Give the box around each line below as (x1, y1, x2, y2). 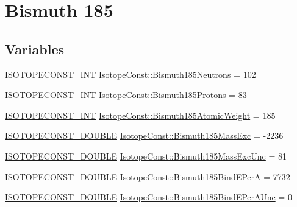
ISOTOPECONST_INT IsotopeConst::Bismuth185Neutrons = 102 (5, 68, 256, 80)
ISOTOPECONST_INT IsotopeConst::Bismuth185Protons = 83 (5, 88, 247, 101)
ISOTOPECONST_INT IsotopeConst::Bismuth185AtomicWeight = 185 (5, 108, 276, 121)
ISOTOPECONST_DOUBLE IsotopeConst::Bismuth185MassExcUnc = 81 (5, 149, 287, 162)
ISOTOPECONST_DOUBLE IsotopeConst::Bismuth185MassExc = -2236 (5, 129, 284, 142)
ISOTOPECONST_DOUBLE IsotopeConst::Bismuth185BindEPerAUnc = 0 (5, 191, 292, 203)
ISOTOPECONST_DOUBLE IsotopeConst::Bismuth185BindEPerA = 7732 (5, 170, 290, 183)
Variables (5, 39, 65, 58)
